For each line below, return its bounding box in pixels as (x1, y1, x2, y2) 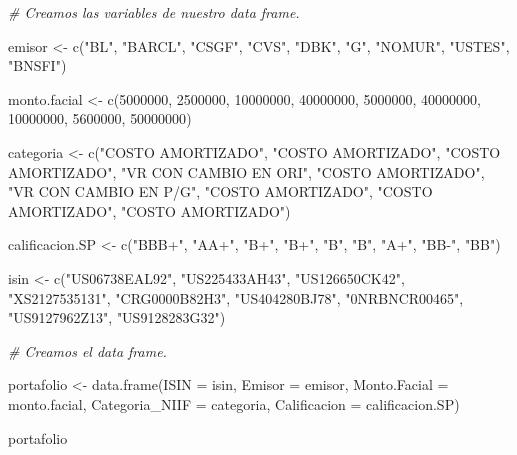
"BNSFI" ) (8, 55, 67, 76)
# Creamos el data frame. (8, 340, 167, 361)
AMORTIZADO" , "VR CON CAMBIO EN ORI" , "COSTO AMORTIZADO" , (8, 161, 485, 182)
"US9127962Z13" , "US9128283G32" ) (8, 307, 226, 328)
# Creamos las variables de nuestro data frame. (8, 2, 300, 22)
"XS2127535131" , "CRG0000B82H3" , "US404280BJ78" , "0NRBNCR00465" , (8, 287, 464, 308)
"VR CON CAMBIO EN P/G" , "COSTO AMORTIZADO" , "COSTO (8, 181, 433, 202)
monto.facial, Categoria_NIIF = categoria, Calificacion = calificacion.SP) (8, 393, 460, 414)
